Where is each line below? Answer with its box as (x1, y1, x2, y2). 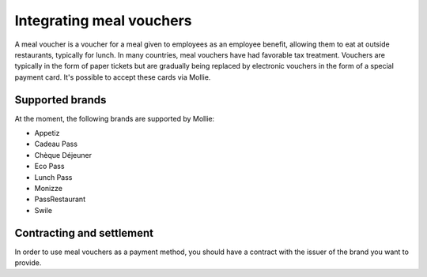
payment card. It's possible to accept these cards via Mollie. (14, 72, 211, 82)
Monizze (34, 183, 63, 193)
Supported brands (14, 93, 107, 107)
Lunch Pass (34, 172, 73, 182)
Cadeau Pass (34, 139, 78, 149)
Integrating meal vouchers (14, 12, 193, 29)
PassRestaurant (34, 194, 86, 204)
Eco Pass (34, 162, 65, 171)
